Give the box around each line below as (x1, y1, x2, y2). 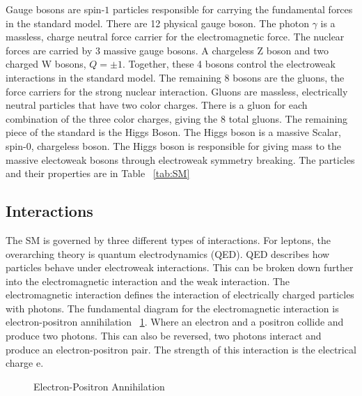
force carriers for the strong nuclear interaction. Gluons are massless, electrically (6, 84, 348, 98)
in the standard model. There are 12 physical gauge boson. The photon (6, 15, 309, 30)
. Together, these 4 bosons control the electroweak (123, 56, 336, 71)
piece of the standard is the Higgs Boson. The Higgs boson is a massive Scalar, (6, 125, 341, 139)
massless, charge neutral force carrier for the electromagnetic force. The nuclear (6, 29, 345, 44)
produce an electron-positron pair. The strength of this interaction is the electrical (6, 342, 356, 356)
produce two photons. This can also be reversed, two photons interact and (6, 328, 322, 343)
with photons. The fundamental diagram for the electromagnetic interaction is (6, 300, 339, 315)
